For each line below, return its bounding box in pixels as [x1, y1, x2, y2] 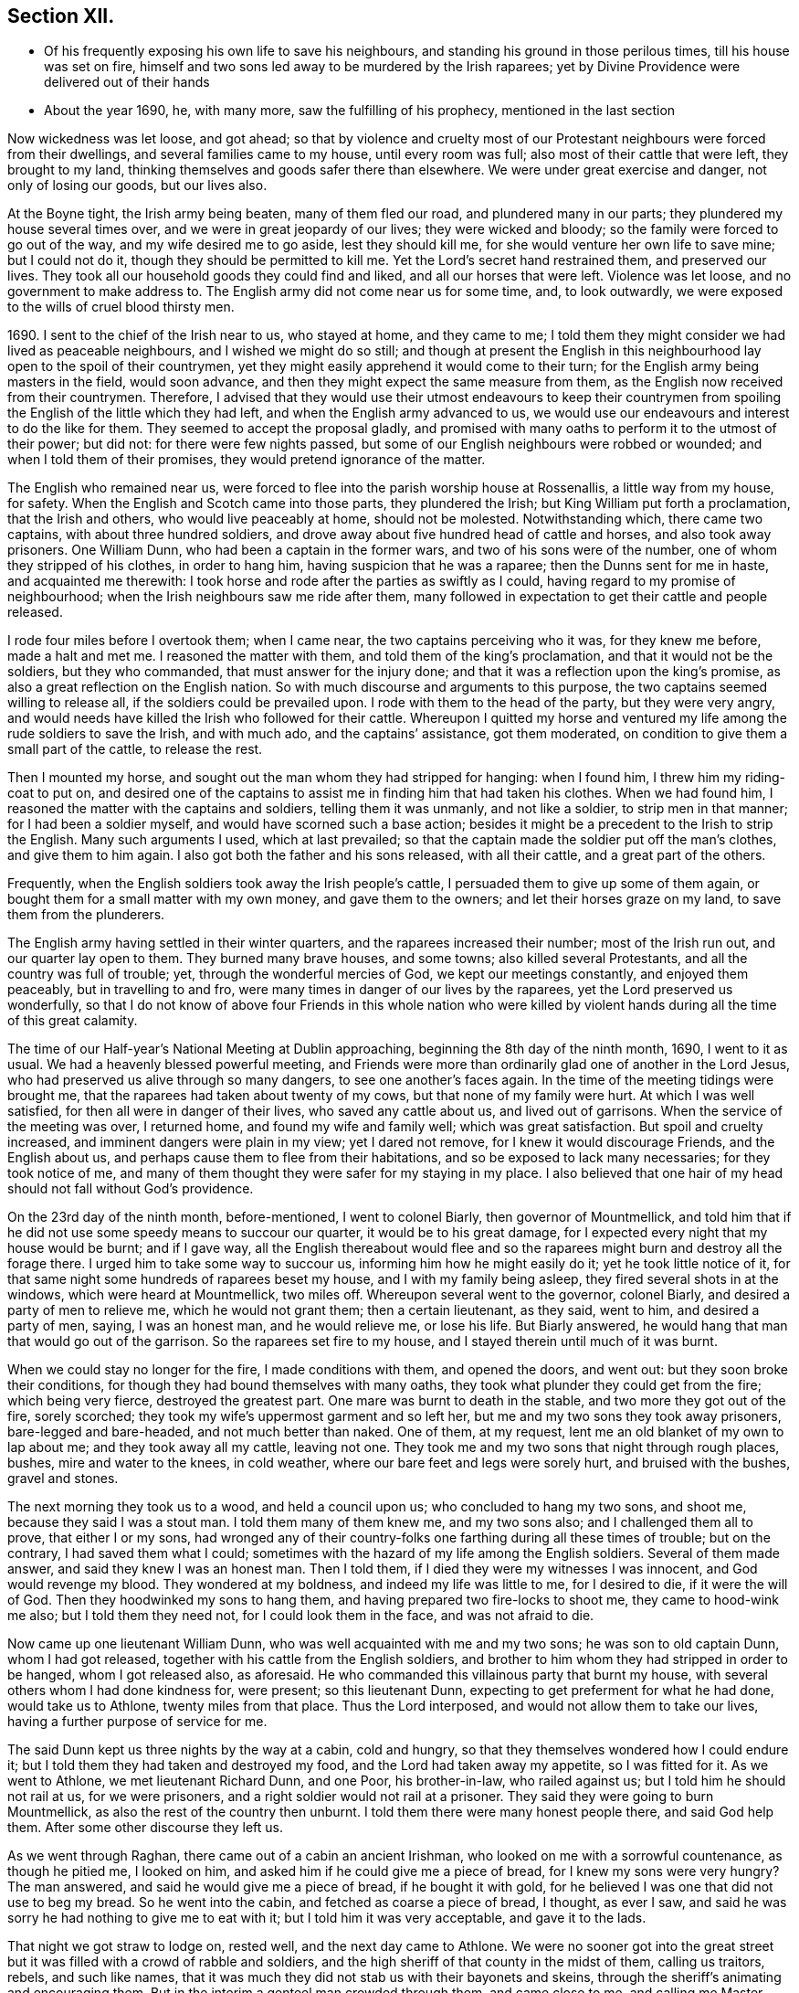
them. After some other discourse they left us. [7, 1819, 284, 1836]
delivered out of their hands [44, 74, 210, 90]
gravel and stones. [7, 1470, 119, 1487]
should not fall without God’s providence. [7, 1181, 254, 1197]
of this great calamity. [7, 1012, 138, 1029]
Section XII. [7, 5, 115, 27]
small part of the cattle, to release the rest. [7, 741, 263, 758]
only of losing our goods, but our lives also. [7, 177, 268, 194]
